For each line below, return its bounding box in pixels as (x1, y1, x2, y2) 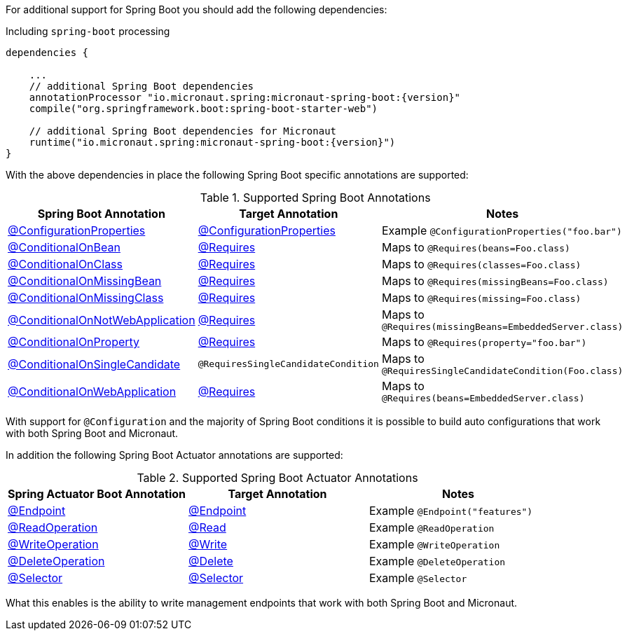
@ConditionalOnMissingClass (8, 291, 164, 305)
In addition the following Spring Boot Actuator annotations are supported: (6, 449, 343, 461)
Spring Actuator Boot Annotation (8, 487, 186, 501)
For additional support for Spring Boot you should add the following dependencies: (6, 4, 387, 15)
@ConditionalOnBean (8, 240, 120, 254)
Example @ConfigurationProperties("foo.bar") (381, 223, 622, 237)
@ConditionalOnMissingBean (8, 274, 162, 288)
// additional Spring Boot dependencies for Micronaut (29, 125, 337, 137)
